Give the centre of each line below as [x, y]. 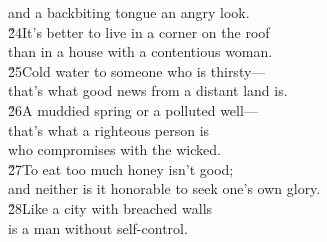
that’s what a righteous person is [109, 129]
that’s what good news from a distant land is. [148, 90]
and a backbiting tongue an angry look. [129, 12]
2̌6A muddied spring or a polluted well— [133, 109]
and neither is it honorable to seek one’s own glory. [164, 188]
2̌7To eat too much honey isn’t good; [121, 168]
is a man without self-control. [98, 227]
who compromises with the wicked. [114, 149]
